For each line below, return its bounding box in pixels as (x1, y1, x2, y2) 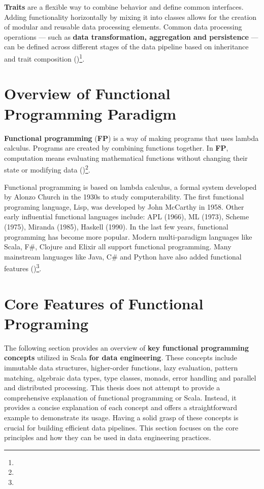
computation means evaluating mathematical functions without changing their (4, 152, 248, 163)
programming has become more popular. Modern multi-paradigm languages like (4, 231, 252, 242)
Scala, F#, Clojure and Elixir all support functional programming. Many (4, 241, 232, 252)
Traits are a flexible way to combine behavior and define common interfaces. (4, 2, 244, 12)
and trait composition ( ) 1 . (4, 51, 85, 64)
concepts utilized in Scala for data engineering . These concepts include (4, 352, 237, 363)
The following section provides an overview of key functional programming (4, 342, 249, 353)
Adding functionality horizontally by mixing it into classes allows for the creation (4, 11, 257, 22)
